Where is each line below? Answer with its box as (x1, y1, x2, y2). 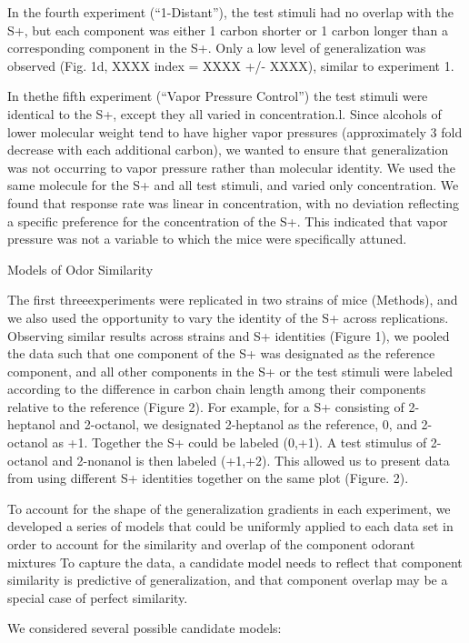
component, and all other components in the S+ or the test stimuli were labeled (7, 361, 453, 380)
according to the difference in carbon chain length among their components (7, 379, 426, 398)
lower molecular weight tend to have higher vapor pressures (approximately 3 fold (7, 122, 463, 141)
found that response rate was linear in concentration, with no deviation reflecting (7, 193, 460, 212)
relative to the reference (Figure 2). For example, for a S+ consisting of (7, 397, 404, 416)
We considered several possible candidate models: (7, 618, 282, 638)
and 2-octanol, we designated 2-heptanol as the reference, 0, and (59, 415, 417, 434)
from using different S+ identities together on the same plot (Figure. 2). (7, 468, 409, 487)
